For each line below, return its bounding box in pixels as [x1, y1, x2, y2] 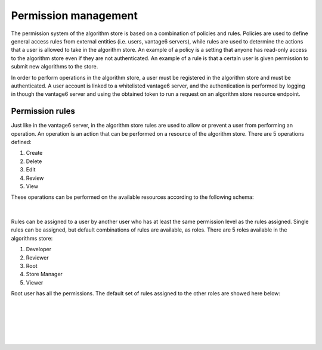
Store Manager [26, 271, 63, 278]
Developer [26, 246, 52, 253]
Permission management [11, 9, 138, 22]
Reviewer [26, 254, 49, 261]
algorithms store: [11, 235, 53, 242]
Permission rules [11, 106, 76, 116]
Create [26, 149, 43, 157]
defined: [11, 138, 32, 145]
